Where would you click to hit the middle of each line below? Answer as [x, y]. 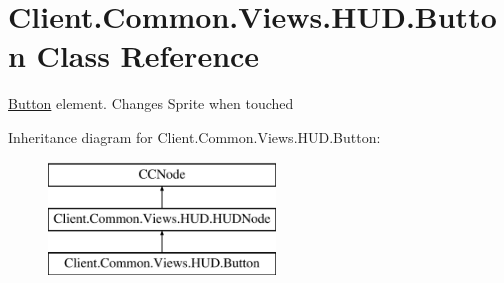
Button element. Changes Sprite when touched [151, 103]
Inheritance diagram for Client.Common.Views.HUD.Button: [194, 136]
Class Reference [148, 55]
